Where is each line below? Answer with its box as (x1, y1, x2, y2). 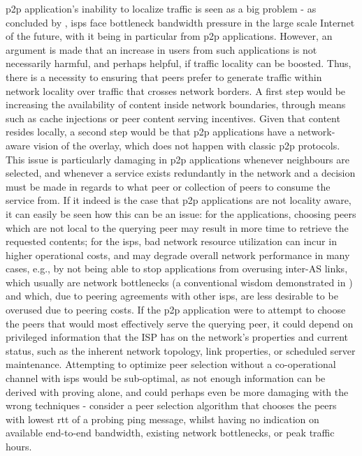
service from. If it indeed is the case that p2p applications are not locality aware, (6, 193, 352, 207)
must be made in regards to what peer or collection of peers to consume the (6, 179, 331, 193)
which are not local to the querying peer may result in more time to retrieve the (6, 220, 349, 235)
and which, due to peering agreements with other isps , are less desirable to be (6, 288, 338, 303)
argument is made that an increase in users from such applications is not (6, 42, 317, 57)
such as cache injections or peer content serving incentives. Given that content (6, 110, 340, 125)
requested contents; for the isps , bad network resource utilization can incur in (6, 234, 337, 249)
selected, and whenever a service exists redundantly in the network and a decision (6, 166, 356, 180)
